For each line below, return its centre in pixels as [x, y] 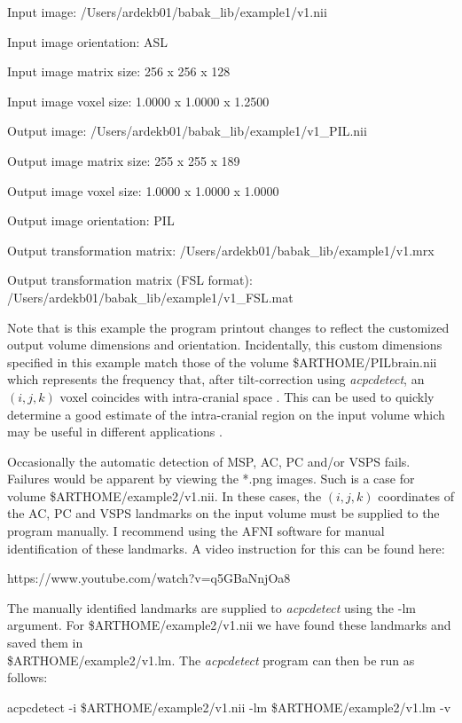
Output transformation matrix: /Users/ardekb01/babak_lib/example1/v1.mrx [221, 250]
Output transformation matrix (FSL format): [130, 280]
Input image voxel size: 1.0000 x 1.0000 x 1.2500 [138, 101]
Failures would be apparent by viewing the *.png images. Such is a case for [211, 479]
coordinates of [416, 495]
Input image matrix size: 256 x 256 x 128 [119, 71]
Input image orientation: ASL [88, 41]
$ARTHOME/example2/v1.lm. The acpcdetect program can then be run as [211, 660]
